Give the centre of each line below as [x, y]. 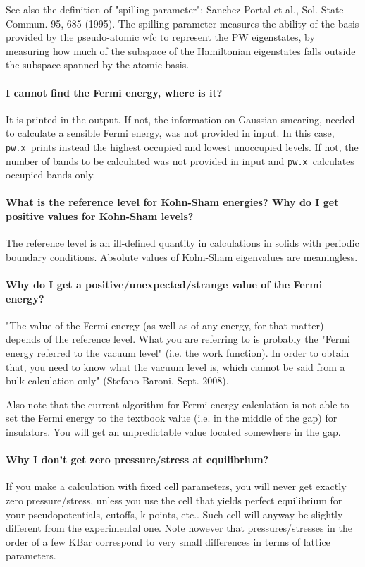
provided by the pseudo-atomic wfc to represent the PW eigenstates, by [160, 37]
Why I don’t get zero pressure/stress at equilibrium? [137, 459]
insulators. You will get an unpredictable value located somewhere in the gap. [173, 431]
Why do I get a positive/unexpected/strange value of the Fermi [164, 285]
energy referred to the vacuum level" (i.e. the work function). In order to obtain [178, 353]
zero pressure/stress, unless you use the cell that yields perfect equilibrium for [174, 500]
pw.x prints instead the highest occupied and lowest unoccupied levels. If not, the [182, 146]
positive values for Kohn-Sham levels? [100, 216]
